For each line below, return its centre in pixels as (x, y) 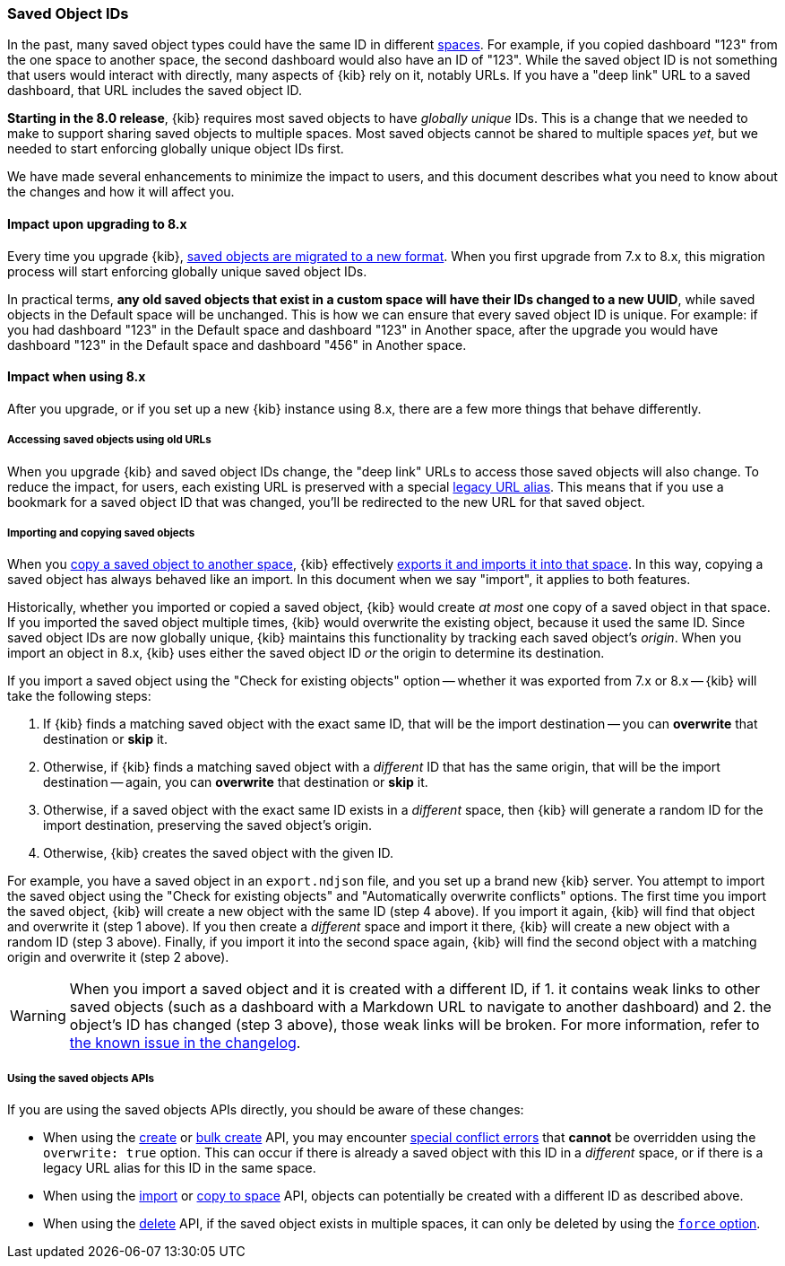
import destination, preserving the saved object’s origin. (208, 825)
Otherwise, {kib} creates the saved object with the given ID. (219, 853)
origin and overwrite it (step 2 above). (118, 957)
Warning (38, 1016)
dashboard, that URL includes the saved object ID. (155, 91)
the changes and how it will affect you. (121, 192)
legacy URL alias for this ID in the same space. (180, 1168)
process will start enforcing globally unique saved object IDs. (187, 271)
